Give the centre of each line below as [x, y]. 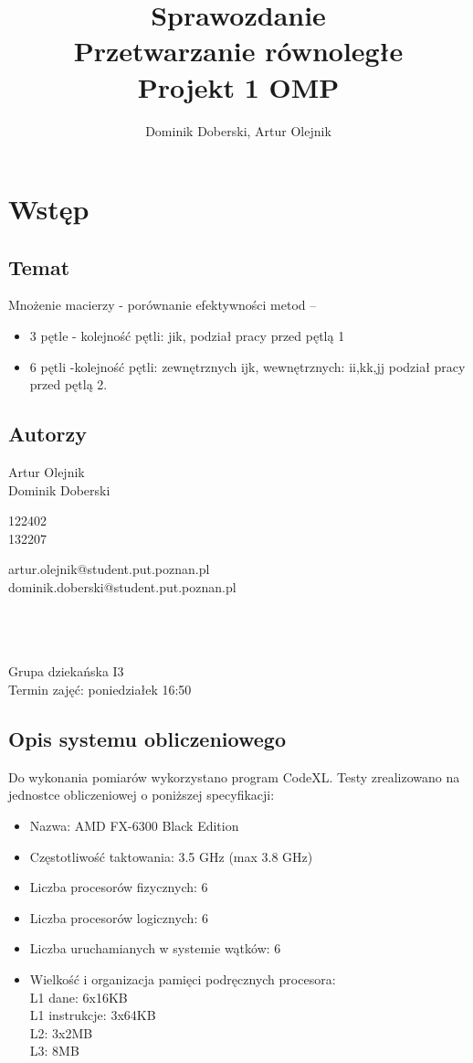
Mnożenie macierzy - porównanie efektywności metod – [163, 305]
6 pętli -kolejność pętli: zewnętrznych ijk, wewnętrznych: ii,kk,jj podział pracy [247, 366]
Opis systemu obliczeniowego [147, 738]
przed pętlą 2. [68, 384]
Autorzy [47, 434]
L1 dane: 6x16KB [79, 997]
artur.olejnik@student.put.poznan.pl [109, 569]
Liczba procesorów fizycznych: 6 [119, 887]
